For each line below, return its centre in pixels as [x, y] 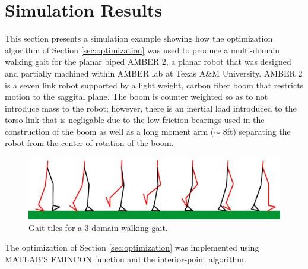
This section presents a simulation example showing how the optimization [139, 38]
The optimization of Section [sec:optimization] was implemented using [132, 247]
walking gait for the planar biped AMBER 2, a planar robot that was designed [148, 61]
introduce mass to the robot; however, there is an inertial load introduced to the [151, 108]
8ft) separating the [257, 131]
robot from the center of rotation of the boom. [89, 143]
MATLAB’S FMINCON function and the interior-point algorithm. [126, 259]
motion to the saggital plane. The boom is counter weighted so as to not [136, 96]
